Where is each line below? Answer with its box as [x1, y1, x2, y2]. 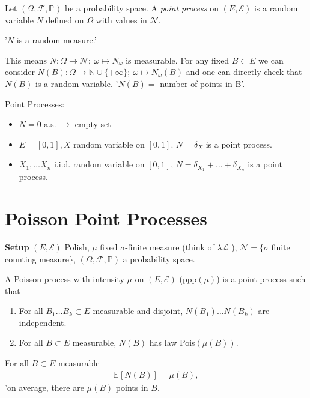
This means [5, 53, 47, 66]
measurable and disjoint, [93, 304, 183, 317]
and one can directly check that [186, 65, 302, 78]
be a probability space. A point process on [64, 2, 219, 14]
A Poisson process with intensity [5, 273, 124, 285]
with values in [96, 13, 147, 26]
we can [258, 53, 284, 66]
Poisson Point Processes [5, 205, 207, 230]
